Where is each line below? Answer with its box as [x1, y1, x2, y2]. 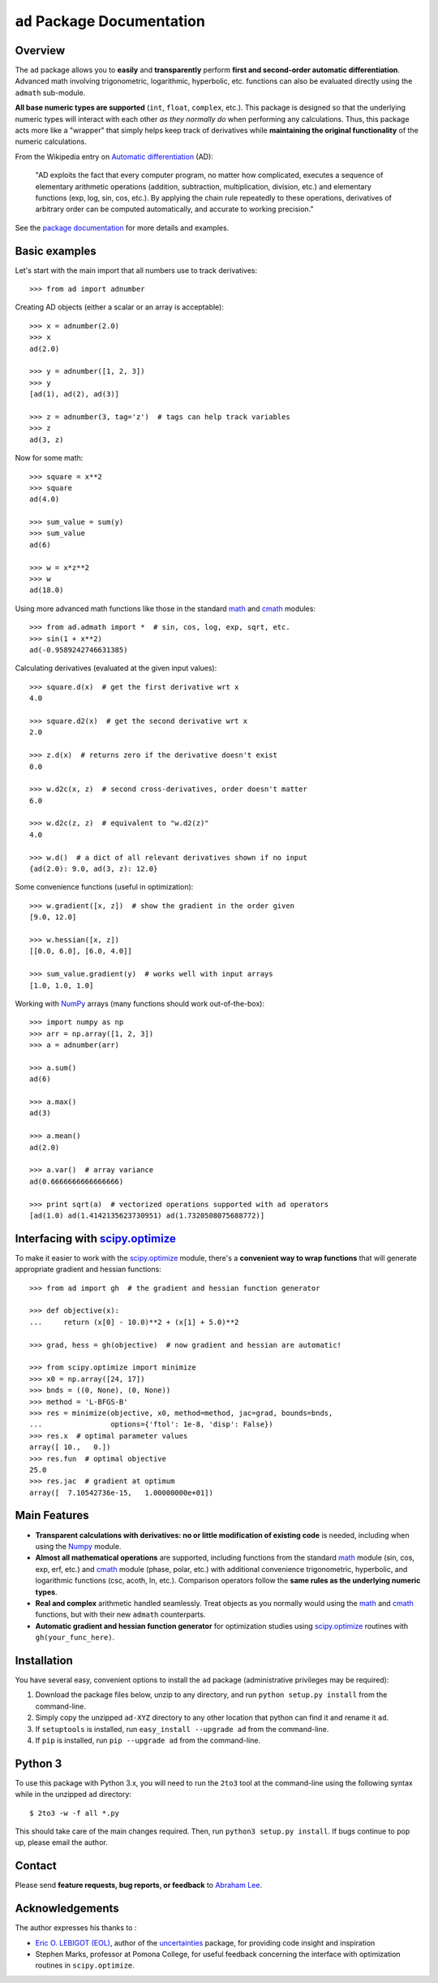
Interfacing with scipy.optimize [15, 1232, 176, 1245]
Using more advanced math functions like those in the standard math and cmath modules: [15, 604, 316, 613]
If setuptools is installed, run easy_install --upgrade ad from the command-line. [35, 1724, 329, 1734]
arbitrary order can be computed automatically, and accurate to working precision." [35, 204, 314, 214]
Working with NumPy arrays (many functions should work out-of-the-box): [15, 998, 265, 1008]
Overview [15, 43, 66, 57]
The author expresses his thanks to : [15, 1923, 137, 1933]
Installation [15, 1653, 73, 1667]
